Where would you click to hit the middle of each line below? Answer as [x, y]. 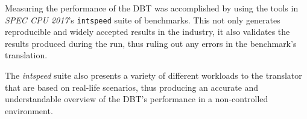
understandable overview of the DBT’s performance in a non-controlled [137, 99]
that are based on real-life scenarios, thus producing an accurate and [132, 87]
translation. [26, 55]
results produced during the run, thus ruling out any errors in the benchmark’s [151, 43]
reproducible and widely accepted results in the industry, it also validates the [147, 32]
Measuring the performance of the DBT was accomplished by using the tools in [152, 8]
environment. [29, 110]
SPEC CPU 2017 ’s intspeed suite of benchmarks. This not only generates [143, 20]
